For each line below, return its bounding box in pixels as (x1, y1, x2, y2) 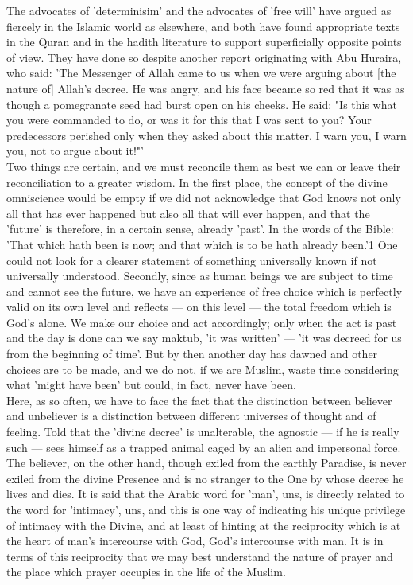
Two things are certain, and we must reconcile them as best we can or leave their (6, 158, 401, 174)
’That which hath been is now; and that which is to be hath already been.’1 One (6, 236, 398, 252)
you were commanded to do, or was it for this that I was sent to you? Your (6, 111, 372, 128)
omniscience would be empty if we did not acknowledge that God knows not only (6, 189, 401, 206)
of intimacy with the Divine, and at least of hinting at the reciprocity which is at (6, 517, 401, 533)
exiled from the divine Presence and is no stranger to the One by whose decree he (6, 470, 404, 486)
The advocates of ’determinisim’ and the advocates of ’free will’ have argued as (6, 2, 392, 18)
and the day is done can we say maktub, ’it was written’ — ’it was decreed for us (6, 330, 402, 346)
